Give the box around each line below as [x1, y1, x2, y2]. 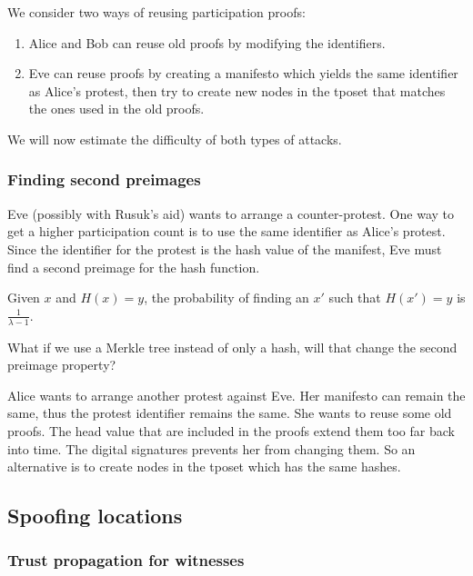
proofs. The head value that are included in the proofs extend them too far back [7, 421, 455, 440]
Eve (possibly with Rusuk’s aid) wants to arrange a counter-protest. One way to [7, 204, 454, 223]
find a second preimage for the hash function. [7, 257, 260, 276]
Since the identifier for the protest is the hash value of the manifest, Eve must [7, 239, 442, 258]
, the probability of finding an [144, 288, 309, 307]
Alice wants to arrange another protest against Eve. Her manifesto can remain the [7, 385, 466, 404]
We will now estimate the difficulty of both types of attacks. [7, 129, 342, 148]
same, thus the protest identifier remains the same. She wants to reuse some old [7, 403, 452, 422]
